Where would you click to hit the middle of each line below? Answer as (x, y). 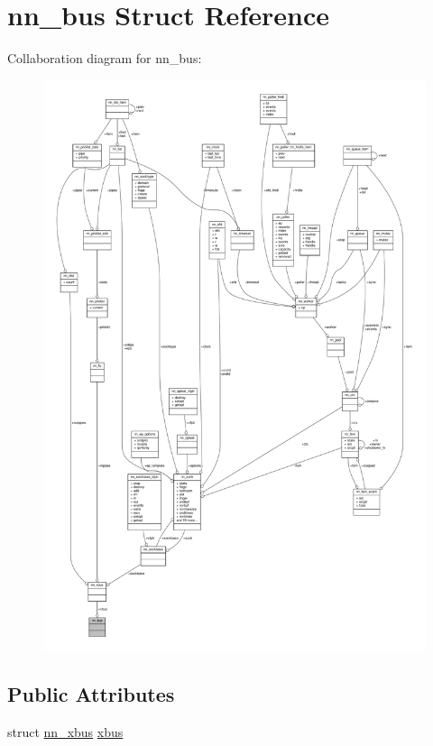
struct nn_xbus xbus (65, 731)
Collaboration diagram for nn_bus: (105, 58)
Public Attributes (91, 693)
